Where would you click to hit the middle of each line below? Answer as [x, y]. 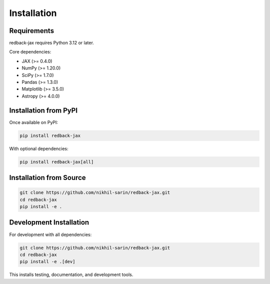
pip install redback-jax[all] [57, 162]
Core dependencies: [30, 52]
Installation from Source [47, 178]
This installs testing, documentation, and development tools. [71, 274]
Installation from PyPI [43, 110]
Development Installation [49, 222]
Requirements [32, 31]
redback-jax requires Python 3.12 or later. [52, 43]
